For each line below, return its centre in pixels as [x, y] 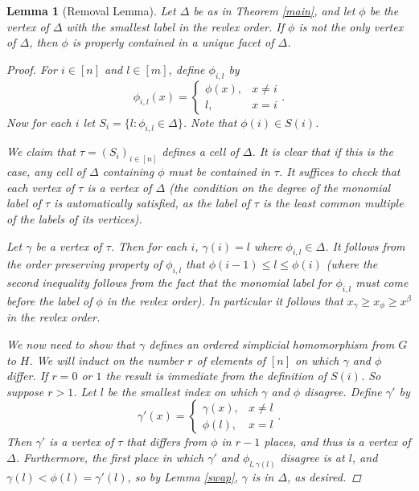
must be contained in [219, 172]
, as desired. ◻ [324, 476]
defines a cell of [200, 151]
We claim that [41, 151]
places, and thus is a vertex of [337, 442]
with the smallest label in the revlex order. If [175, 26]
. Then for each [149, 245]
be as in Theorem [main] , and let [274, 10]
